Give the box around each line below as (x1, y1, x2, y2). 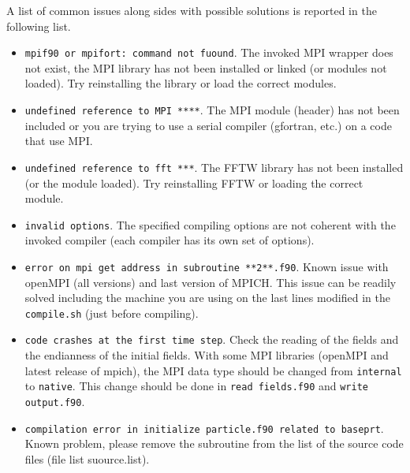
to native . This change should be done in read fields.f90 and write (24, 378, 368, 394)
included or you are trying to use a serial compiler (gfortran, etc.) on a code (24, 117, 392, 133)
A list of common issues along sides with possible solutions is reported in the (6, 2, 377, 18)
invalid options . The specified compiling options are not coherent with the (24, 216, 396, 233)
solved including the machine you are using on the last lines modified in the (24, 289, 390, 306)
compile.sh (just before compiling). (24, 304, 199, 321)
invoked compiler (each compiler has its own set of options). (24, 232, 315, 248)
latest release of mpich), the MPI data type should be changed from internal (24, 362, 402, 378)
